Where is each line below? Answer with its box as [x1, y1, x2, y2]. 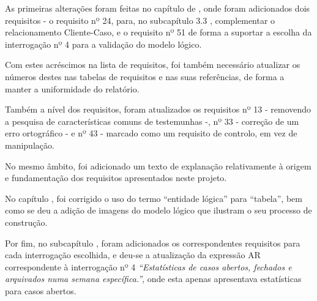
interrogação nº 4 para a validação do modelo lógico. [5, 37, 202, 50]
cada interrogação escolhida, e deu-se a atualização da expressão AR [5, 248, 261, 261]
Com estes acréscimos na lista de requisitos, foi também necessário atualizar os [5, 58, 300, 71]
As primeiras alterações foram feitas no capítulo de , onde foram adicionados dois [5, 2, 310, 14]
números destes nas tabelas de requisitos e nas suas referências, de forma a [5, 70, 285, 83]
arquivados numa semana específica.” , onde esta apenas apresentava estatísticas [5, 272, 302, 285]
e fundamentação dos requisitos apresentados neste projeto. [5, 171, 227, 184]
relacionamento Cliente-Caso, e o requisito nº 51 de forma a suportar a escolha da [5, 26, 312, 39]
